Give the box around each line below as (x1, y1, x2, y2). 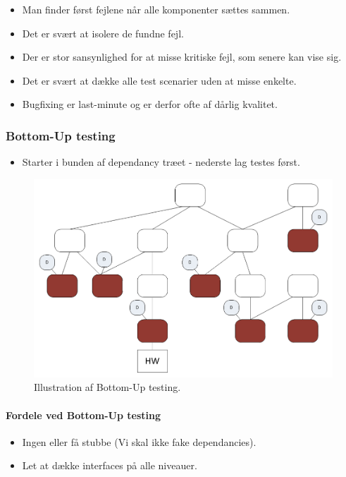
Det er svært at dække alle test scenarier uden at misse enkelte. (22, 73, 297, 87)
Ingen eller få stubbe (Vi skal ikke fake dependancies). (22, 434, 257, 449)
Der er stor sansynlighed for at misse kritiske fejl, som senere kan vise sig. (22, 49, 342, 64)
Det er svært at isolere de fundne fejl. (22, 25, 184, 40)
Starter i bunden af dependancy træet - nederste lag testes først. (22, 155, 300, 169)
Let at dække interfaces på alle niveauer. (22, 458, 197, 473)
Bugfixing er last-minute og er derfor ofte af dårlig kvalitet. (22, 97, 278, 111)
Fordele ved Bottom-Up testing (6, 407, 161, 422)
